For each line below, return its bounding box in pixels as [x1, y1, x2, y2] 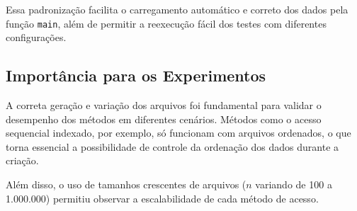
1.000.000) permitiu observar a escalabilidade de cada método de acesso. [6, 190, 319, 205]
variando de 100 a [255, 177, 332, 192]
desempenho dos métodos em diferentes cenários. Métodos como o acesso [6, 111, 322, 126]
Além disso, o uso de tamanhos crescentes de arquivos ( [6, 177, 246, 192]
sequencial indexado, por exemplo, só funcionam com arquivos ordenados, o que [6, 125, 351, 140]
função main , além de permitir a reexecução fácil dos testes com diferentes [6, 16, 327, 30]
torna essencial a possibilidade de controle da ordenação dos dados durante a [6, 139, 339, 154]
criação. [6, 153, 39, 168]
